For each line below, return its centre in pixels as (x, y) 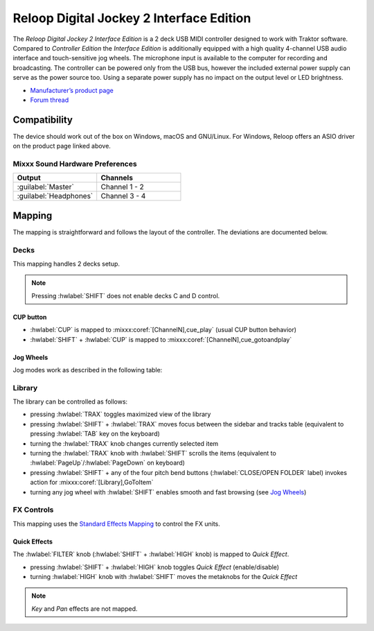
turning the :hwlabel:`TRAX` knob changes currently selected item (124, 443)
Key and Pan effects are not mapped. (84, 608)
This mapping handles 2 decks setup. (66, 263)
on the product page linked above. (62, 146)
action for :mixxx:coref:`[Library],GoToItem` (92, 483)
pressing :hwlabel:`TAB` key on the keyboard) (95, 434)
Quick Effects (33, 542)
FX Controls (33, 510)
